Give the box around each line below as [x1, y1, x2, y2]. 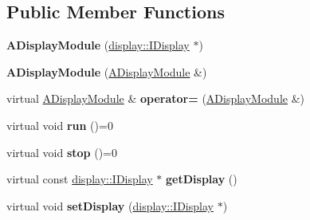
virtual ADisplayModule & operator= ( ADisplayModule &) [6, 90, 305, 107]
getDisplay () [166, 171, 237, 187]
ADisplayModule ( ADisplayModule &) [6, 63, 207, 80]
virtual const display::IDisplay [6, 171, 153, 187]
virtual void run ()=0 [6, 116, 113, 133]
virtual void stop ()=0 [6, 143, 117, 160]
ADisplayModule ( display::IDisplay [6, 37, 190, 53]
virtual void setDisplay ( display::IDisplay [6, 197, 214, 214]
